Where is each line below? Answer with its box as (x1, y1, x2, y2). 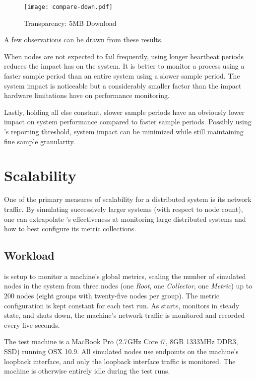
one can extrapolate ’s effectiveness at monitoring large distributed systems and (4, 213, 246, 224)
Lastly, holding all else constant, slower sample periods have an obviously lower (4, 106, 245, 117)
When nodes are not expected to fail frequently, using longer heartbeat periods (4, 51, 244, 61)
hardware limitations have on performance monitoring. (4, 90, 170, 100)
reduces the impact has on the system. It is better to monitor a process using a (4, 61, 245, 71)
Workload (4, 248, 55, 263)
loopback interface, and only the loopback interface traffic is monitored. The (4, 356, 236, 366)
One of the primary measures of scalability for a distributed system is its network (4, 194, 252, 204)
